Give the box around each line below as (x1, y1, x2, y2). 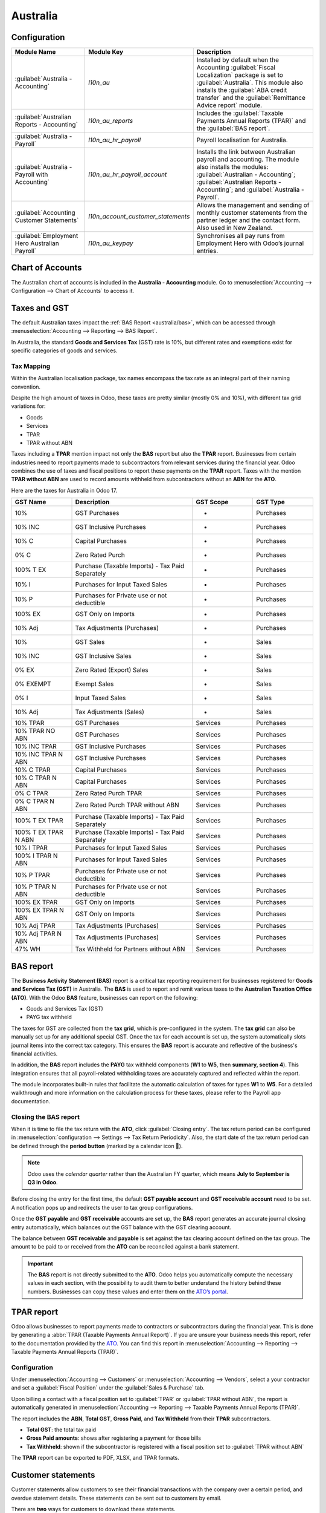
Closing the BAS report (11, 1112, 80, 1121)
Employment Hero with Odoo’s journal (196, 239, 304, 248)
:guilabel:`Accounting (14, 209, 75, 217)
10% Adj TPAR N (14, 930, 62, 938)
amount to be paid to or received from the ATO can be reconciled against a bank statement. (11, 1243, 240, 1250)
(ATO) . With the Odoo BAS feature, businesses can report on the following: (11, 994, 199, 1001)
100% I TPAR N (14, 852, 58, 860)
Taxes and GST (11, 303, 69, 313)
